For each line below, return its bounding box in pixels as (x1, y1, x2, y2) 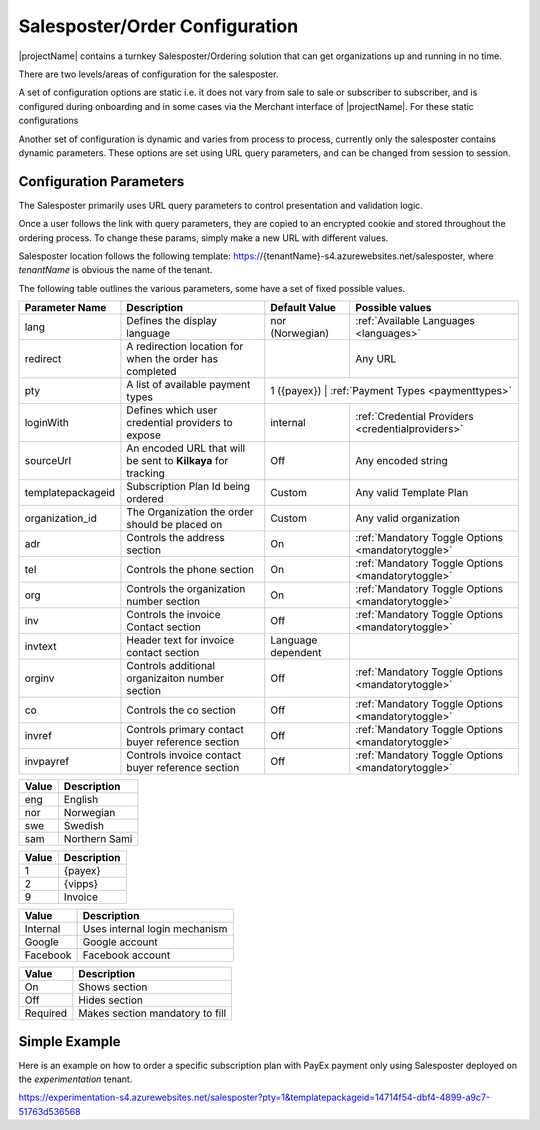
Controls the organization (126, 582, 246, 596)
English (63, 793, 99, 807)
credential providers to (126, 416, 234, 430)
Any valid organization (355, 511, 460, 525)
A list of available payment (126, 378, 251, 392)
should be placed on (126, 518, 223, 532)
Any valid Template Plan (355, 486, 469, 500)
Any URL (355, 352, 397, 366)
